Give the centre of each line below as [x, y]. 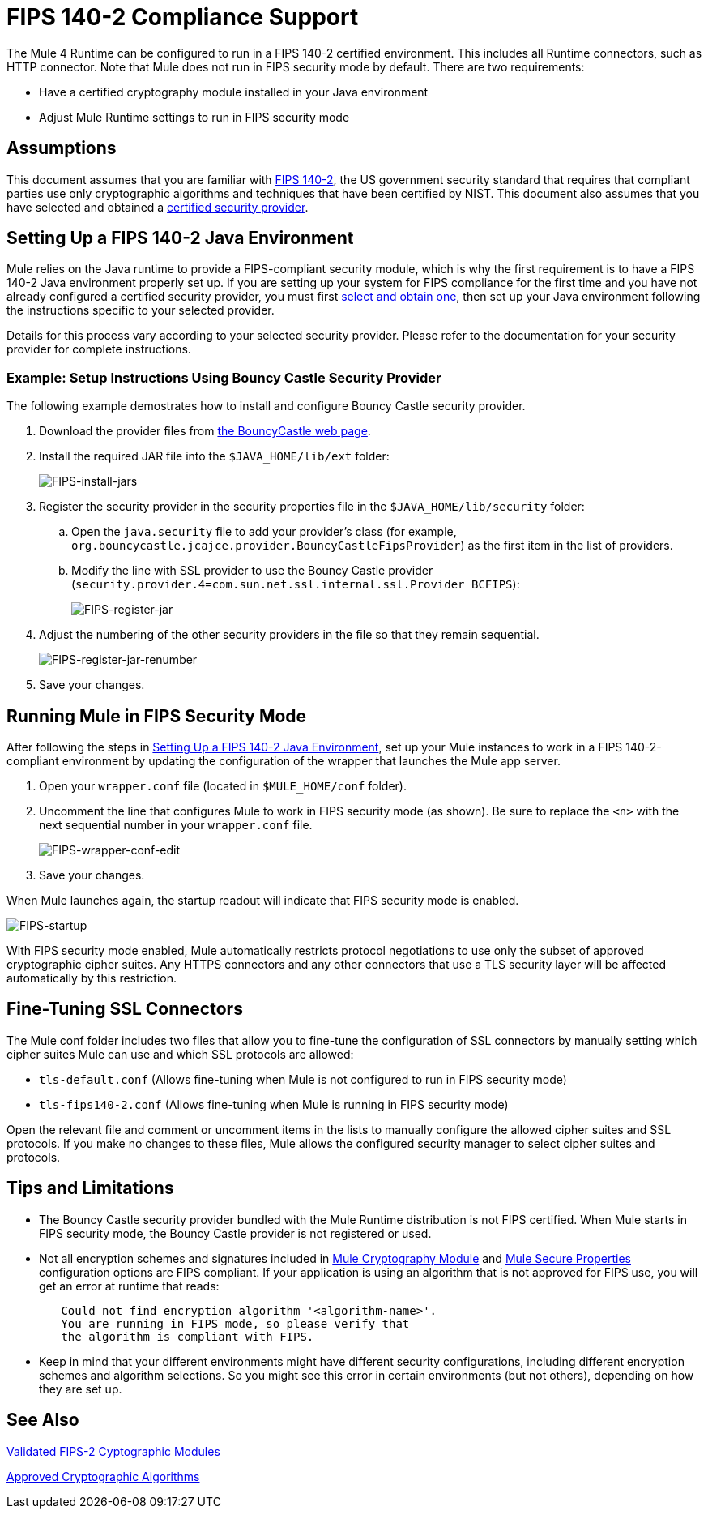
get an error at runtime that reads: [129, 1286]
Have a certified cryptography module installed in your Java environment [234, 92]
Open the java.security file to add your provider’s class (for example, [264, 532]
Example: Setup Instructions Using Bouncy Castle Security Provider [224, 377]
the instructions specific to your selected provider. [141, 310]
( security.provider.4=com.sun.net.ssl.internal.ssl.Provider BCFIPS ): [296, 584]
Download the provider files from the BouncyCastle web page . [205, 431]
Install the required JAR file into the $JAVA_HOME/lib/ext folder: [214, 456]
